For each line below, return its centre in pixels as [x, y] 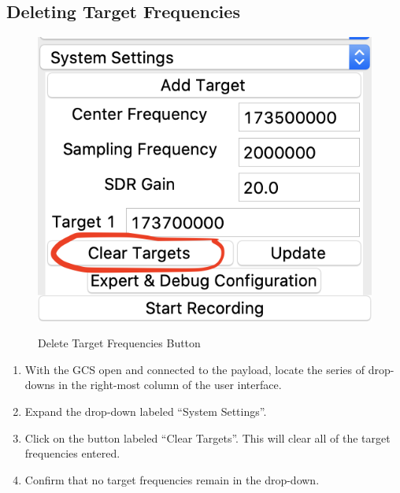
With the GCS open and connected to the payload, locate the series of [194, 369]
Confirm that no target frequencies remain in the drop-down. [172, 479]
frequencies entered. [72, 453]
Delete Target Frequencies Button [119, 343]
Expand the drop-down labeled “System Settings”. [146, 411]
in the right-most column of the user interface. [170, 385]
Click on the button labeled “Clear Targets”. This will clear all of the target [207, 437]
